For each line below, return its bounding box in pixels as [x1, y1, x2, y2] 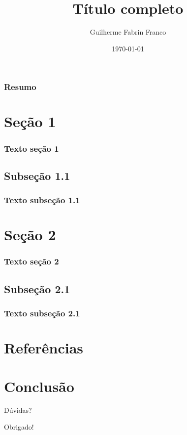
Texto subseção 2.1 [4, 307, 80, 319]
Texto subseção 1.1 [4, 194, 80, 206]
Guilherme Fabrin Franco [90, 27, 166, 37]
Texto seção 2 [4, 255, 59, 267]
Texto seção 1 [4, 142, 59, 154]
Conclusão [4, 376, 74, 396]
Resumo [4, 81, 36, 93]
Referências [4, 338, 84, 358]
